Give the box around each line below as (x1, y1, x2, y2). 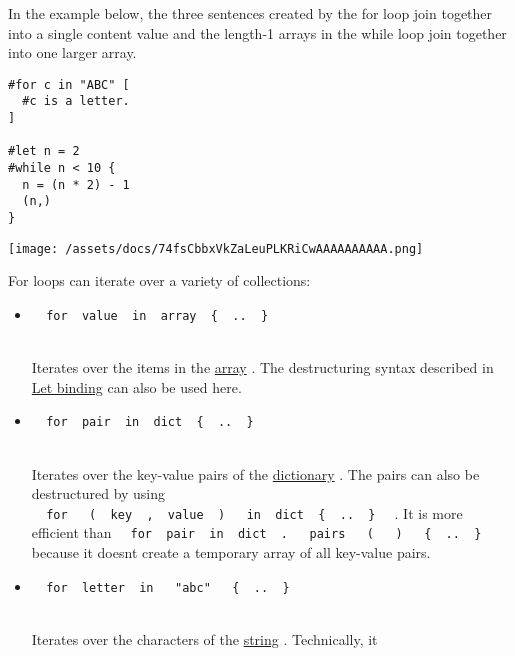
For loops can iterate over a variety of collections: (8, 270, 311, 291)
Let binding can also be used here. (31, 376, 242, 397)
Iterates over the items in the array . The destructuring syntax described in (31, 357, 494, 378)
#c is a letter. (22, 94, 130, 109)
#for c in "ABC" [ (8, 77, 130, 92)
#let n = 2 (8, 144, 80, 159)
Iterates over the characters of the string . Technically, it (31, 628, 378, 649)
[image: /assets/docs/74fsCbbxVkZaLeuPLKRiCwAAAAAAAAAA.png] (8, 241, 424, 256)
